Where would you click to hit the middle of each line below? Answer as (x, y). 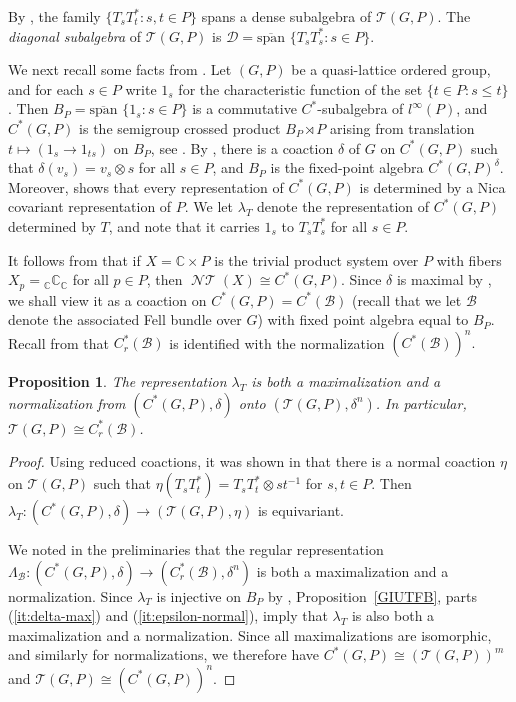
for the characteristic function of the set (300, 88)
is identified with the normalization (277, 342)
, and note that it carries (184, 225)
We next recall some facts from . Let (120, 69)
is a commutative (244, 108)
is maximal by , (444, 279)
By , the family (54, 16)
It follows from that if (74, 259)
